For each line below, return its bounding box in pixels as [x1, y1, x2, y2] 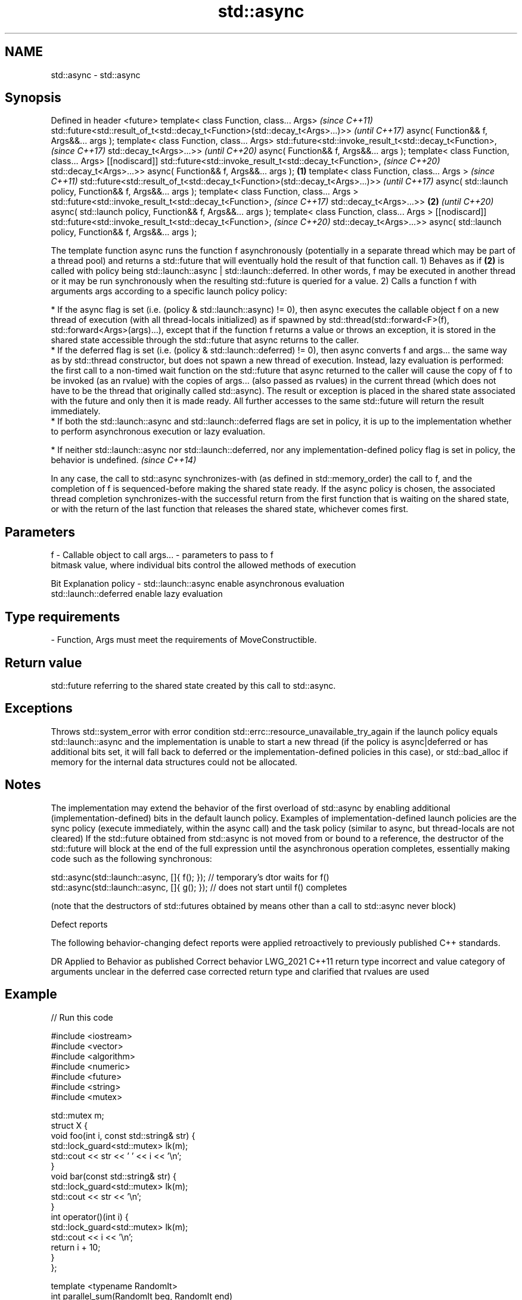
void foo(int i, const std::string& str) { [51, 1130, 195, 1141]
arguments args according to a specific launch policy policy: [51, 286, 287, 297]
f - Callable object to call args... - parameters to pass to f [51, 550, 274, 560]
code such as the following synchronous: [51, 853, 212, 864]
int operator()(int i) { [51, 1211, 129, 1222]
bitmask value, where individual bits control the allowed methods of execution [51, 560, 356, 571]
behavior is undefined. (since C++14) [51, 455, 197, 466]
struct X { [51, 1120, 88, 1130]
